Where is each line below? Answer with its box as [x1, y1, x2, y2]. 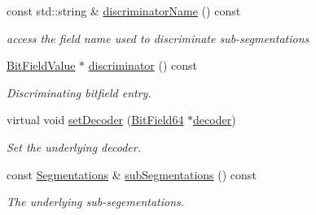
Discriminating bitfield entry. [7, 84, 151, 101]
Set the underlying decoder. [7, 138, 141, 155]
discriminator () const [88, 57, 197, 74]
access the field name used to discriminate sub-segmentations [7, 29, 309, 46]
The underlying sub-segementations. [7, 193, 185, 210]
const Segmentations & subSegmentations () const [7, 166, 257, 183]
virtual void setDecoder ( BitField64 [7, 111, 184, 128]
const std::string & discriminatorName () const [7, 2, 241, 19]
